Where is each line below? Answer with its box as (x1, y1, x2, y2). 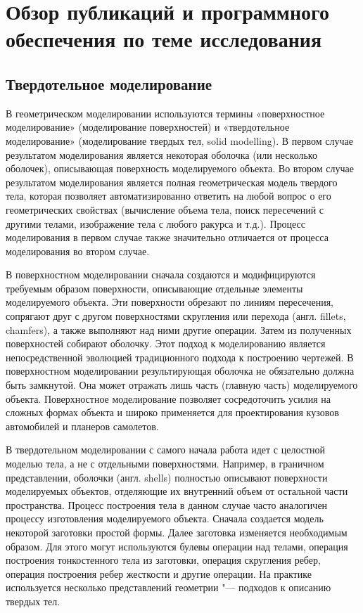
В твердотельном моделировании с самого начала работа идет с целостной (6, 442, 326, 457)
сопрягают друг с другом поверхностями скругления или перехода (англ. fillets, (6, 309, 346, 323)
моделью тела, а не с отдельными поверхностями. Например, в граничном (6, 456, 324, 471)
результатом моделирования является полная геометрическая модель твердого (6, 174, 338, 189)
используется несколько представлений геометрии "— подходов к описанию (6, 580, 331, 595)
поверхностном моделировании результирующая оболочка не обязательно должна (6, 363, 355, 378)
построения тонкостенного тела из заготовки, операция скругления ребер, (6, 553, 321, 567)
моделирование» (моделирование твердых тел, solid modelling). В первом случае (6, 133, 353, 148)
